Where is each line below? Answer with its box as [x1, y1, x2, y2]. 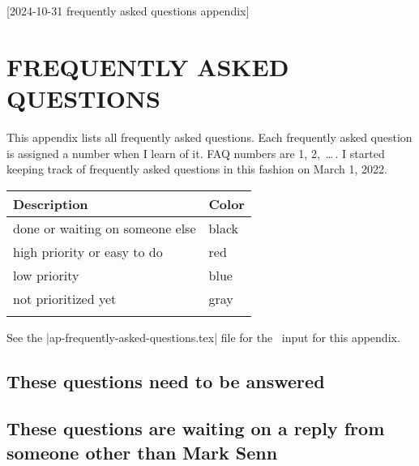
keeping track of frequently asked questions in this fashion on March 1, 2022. [6, 160, 387, 177]
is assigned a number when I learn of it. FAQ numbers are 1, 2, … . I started [6, 144, 385, 161]
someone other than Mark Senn [6, 439, 278, 464]
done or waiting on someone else [13, 218, 196, 237]
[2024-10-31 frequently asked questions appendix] [6, 2, 250, 19]
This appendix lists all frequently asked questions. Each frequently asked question [6, 128, 413, 145]
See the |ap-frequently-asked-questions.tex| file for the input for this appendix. [6, 328, 400, 345]
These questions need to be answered [6, 368, 325, 393]
